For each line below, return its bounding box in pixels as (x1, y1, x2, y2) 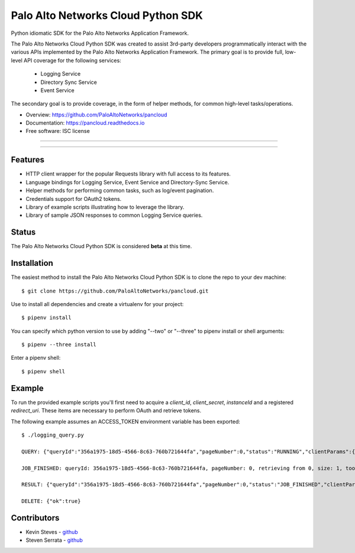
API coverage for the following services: (24, 57, 121, 64)
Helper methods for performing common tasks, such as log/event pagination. (25, 187, 214, 194)
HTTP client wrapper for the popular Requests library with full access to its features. (25, 170, 231, 177)
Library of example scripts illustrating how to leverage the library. (25, 203, 185, 210)
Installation (11, 258, 53, 268)
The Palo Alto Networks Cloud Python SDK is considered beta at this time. (11, 243, 192, 250)
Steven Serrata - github (25, 536, 83, 544)
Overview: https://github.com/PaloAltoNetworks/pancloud (25, 111, 167, 118)
